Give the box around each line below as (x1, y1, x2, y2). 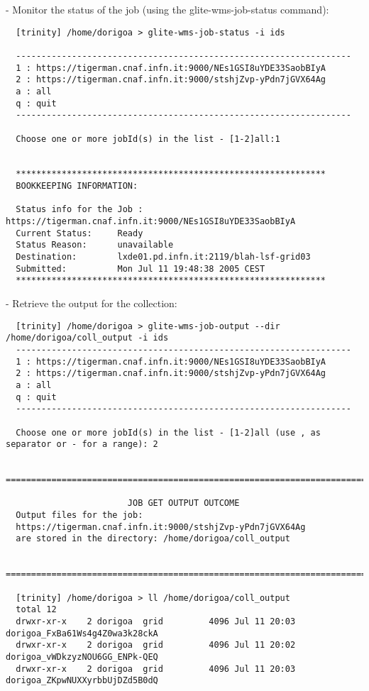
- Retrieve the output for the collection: (6, 296, 177, 311)
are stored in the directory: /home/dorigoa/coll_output (16, 534, 290, 544)
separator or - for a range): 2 (6, 439, 158, 450)
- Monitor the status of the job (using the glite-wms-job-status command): (6, 2, 329, 16)
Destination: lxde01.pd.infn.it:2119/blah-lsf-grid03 (16, 252, 311, 262)
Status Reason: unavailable (16, 240, 174, 250)
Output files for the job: (16, 510, 143, 521)
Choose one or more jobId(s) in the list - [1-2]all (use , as (16, 427, 321, 438)
